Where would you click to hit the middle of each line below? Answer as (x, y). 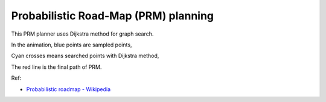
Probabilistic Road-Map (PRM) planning (113, 16)
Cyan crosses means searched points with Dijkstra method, (85, 56)
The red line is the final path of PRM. (56, 67)
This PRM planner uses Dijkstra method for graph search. (82, 34)
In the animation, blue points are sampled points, (72, 45)
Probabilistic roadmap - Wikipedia (69, 89)
